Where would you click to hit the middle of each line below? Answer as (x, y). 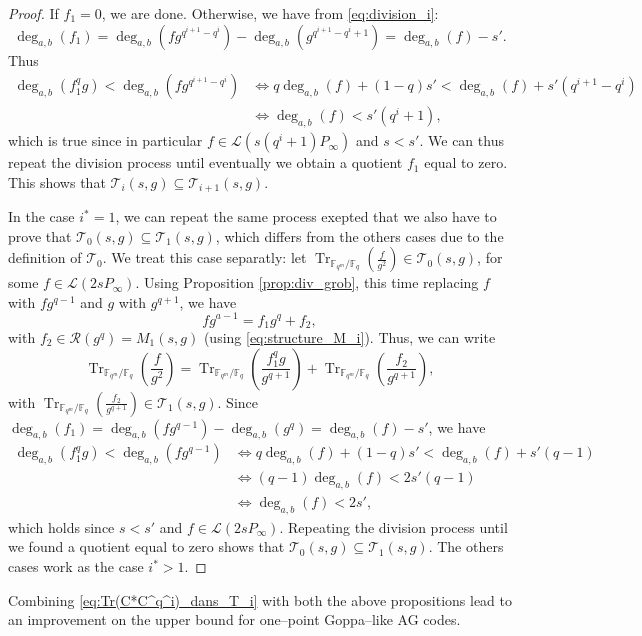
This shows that (57, 181)
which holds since (61, 526)
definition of (45, 257)
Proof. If (33, 13)
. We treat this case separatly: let (204, 257)
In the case (41, 216)
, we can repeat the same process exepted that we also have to (306, 216)
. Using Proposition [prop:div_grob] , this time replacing (307, 282)
